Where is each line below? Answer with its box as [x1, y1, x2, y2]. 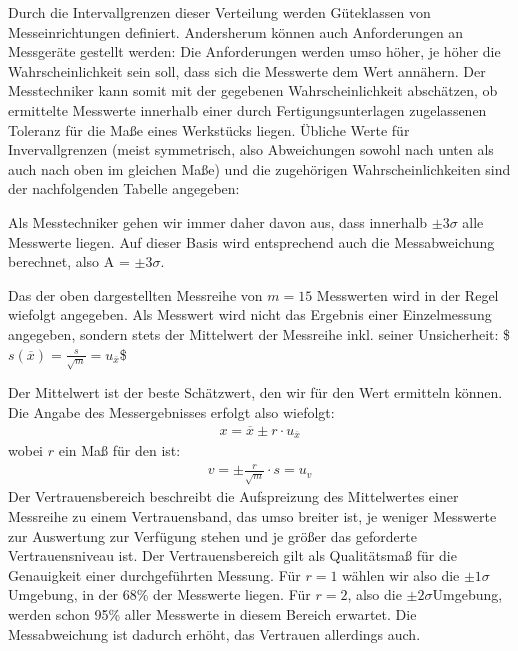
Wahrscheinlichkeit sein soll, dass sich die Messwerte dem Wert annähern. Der [8, 60, 486, 81]
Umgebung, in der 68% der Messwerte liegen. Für [8, 584, 311, 605]
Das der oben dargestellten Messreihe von [8, 284, 263, 305]
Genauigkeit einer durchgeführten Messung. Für [8, 564, 301, 585]
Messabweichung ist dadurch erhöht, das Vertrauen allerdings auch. [8, 623, 421, 644]
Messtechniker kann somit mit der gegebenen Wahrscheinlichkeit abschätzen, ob [8, 80, 498, 101]
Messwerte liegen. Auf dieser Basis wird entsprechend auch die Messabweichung [8, 231, 495, 252]
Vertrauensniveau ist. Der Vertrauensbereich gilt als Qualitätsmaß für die [8, 545, 457, 566]
